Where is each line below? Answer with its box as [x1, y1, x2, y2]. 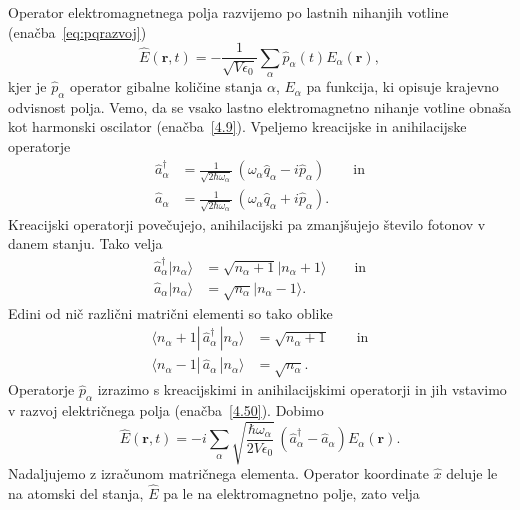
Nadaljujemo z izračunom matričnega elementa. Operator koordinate [8, 463, 429, 484]
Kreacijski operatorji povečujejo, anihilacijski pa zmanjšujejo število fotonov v [8, 213, 486, 234]
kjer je [8, 76, 47, 97]
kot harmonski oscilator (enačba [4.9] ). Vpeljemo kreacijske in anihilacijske [8, 116, 467, 137]
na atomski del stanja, [8, 482, 144, 503]
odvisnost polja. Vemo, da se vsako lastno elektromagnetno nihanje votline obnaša [8, 96, 512, 117]
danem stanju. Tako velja [8, 233, 163, 254]
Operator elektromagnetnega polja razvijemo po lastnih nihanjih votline [8, 2, 449, 22]
